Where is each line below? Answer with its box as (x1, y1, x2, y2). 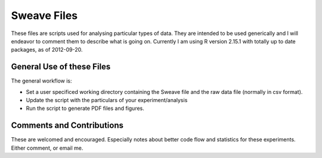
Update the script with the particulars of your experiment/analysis (26, 97, 188, 104)
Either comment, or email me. (11, 144, 83, 151)
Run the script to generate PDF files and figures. (26, 105, 144, 112)
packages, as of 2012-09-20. (11, 46, 83, 53)
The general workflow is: (11, 77, 72, 84)
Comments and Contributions (11, 121, 123, 131)
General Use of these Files (11, 62, 111, 72)
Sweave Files (11, 9, 78, 22)
